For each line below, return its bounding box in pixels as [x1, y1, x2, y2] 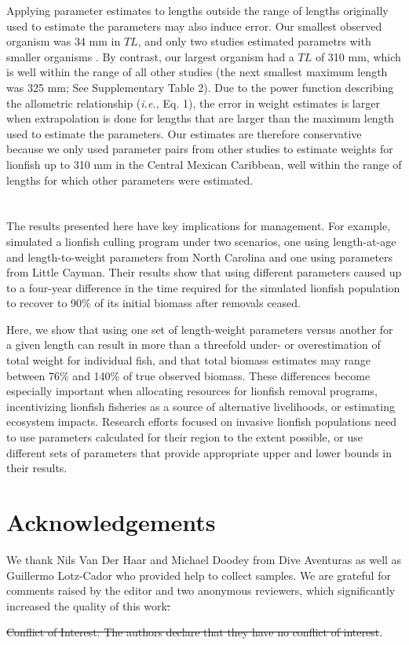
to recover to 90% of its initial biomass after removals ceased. [6, 295, 301, 311]
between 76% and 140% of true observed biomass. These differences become [6, 367, 371, 383]
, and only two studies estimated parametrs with [137, 33, 371, 49]
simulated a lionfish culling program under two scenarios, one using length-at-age [6, 233, 396, 249]
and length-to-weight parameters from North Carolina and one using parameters [6, 248, 393, 265]
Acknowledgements [6, 506, 216, 537]
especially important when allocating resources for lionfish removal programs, [6, 383, 378, 399]
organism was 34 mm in [6, 33, 121, 49]
